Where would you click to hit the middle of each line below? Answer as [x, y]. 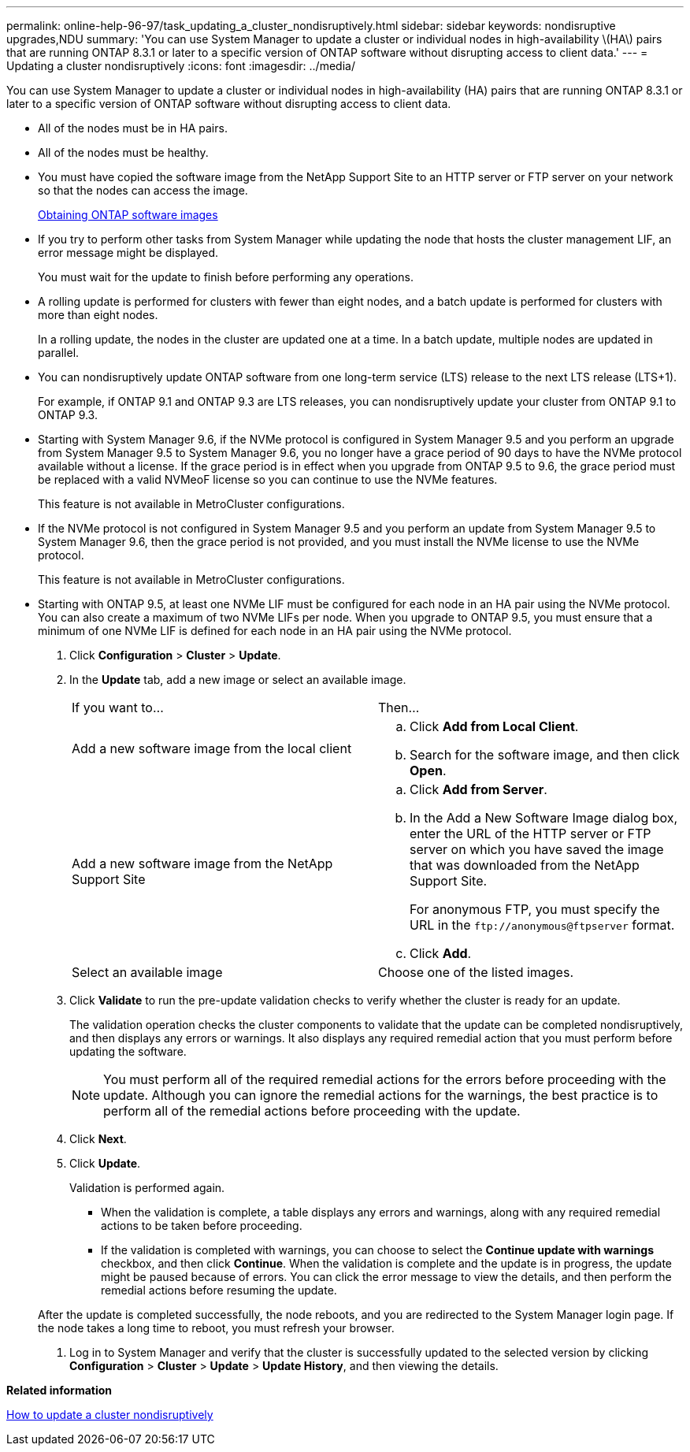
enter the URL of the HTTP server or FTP [530, 834]
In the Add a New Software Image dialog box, [544, 818]
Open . [428, 771]
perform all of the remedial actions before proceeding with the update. [312, 1111]
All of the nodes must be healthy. [123, 152]
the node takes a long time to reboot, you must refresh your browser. [216, 1328]
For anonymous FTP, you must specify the [535, 909]
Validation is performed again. [147, 1188]
